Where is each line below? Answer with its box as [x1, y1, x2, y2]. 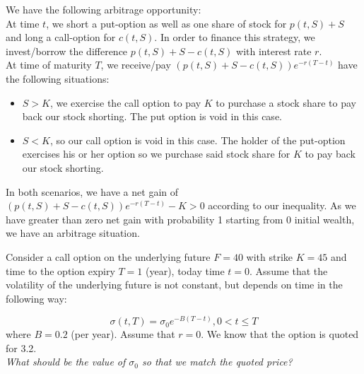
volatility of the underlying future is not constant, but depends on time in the [6, 277, 343, 292]
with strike [246, 249, 293, 264]
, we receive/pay [100, 57, 171, 72]
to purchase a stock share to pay [216, 95, 356, 110]
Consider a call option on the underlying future [6, 249, 211, 264]
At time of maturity [6, 57, 92, 72]
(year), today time [146, 263, 225, 278]
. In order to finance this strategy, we [154, 30, 315, 45]
